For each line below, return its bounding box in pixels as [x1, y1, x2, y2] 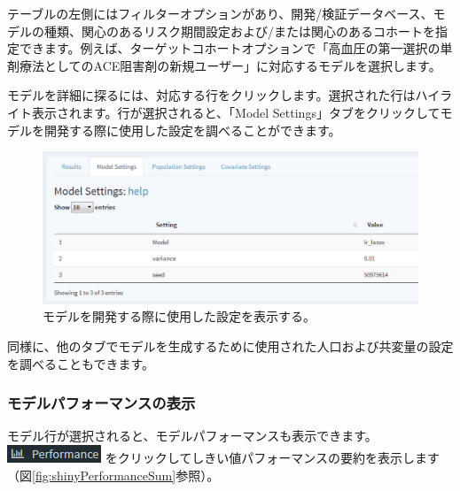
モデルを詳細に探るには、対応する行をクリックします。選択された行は [7, 86, 416, 104]
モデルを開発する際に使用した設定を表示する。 [43, 307, 316, 326]
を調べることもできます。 [7, 354, 155, 372]
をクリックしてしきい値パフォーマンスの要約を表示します [105, 449, 440, 466]
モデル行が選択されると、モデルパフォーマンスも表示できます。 [7, 426, 378, 445]
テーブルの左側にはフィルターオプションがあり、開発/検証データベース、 [7, 4, 433, 22]
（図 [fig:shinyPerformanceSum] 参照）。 [7, 465, 220, 484]
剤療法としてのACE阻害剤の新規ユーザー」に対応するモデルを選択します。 [7, 56, 441, 74]
